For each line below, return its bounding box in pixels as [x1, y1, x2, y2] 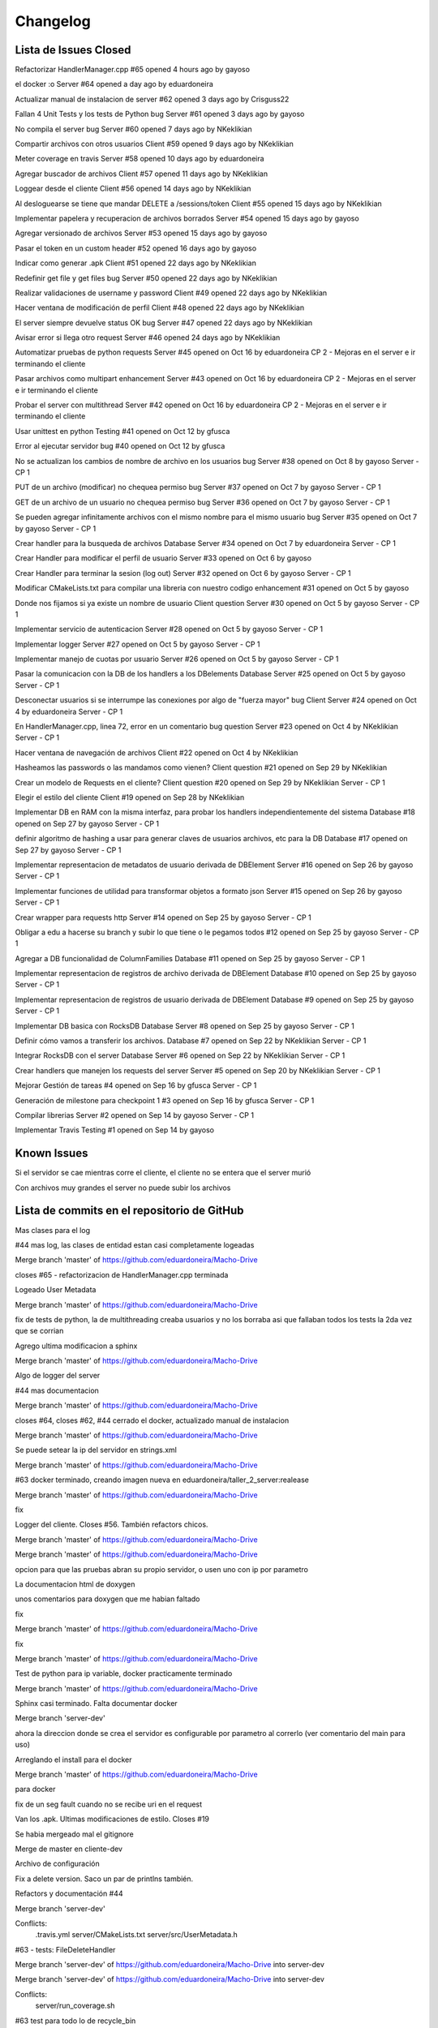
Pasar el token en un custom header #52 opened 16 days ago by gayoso [15, 243, 257, 253]
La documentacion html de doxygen [15, 1579, 135, 1589]
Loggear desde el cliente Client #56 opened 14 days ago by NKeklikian [15, 183, 251, 194]
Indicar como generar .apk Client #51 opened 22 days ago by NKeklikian [15, 258, 257, 268]
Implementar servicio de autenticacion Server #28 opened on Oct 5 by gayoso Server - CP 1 [15, 625, 324, 634]
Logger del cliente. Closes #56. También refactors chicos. [15, 1519, 208, 1529]
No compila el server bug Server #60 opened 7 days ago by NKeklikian [15, 124, 252, 134]
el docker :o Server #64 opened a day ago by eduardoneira [15, 79, 214, 89]
